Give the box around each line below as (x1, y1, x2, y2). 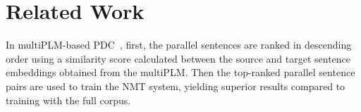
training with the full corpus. (6, 92, 131, 107)
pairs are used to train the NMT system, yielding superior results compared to (6, 78, 345, 93)
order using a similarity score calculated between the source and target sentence (6, 51, 351, 66)
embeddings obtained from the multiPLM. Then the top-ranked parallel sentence (6, 65, 355, 80)
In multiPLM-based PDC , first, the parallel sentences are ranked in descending (6, 37, 352, 52)
